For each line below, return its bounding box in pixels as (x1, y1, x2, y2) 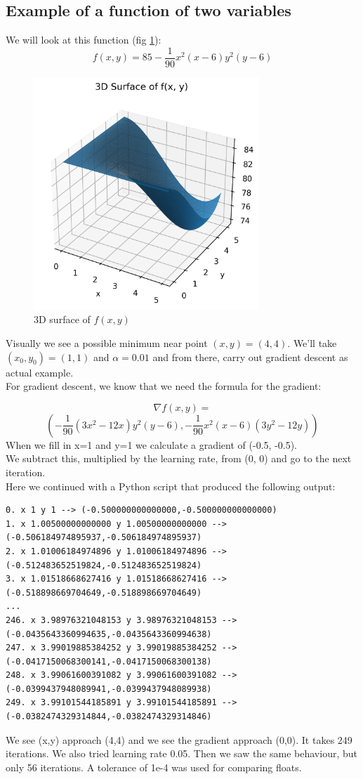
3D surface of (34, 312, 91, 327)
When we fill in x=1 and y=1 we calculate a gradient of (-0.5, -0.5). (6, 437, 297, 452)
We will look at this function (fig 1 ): (6, 32, 161, 47)
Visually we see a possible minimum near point (6, 336, 208, 350)
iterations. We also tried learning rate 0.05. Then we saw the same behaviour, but (6, 746, 357, 761)
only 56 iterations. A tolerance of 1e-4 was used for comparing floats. (6, 759, 302, 774)
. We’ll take (287, 336, 337, 350)
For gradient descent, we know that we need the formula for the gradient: (6, 379, 322, 393)
